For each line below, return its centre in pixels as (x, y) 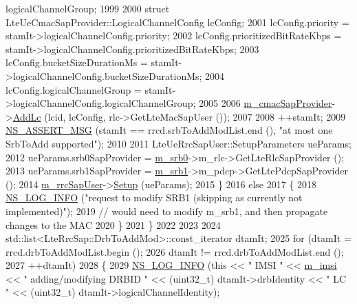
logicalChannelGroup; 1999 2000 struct (88, 8)
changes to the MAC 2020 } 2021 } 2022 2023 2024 (113, 224)
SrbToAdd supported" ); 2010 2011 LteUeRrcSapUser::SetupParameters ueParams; (178, 143)
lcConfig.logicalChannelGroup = (74, 89)
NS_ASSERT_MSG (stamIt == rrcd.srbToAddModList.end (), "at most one (169, 130)
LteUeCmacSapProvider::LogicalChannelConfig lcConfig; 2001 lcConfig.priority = (177, 22)
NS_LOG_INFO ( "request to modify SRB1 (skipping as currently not (154, 197)
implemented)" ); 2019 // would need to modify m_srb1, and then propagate (167, 211)
